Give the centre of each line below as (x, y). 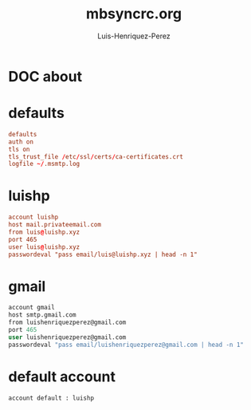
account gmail (32, 308)
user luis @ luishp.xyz (44, 247)
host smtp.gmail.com (43, 315)
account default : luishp (51, 398)
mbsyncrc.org (134, 14)
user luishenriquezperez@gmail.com (67, 337)
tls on (19, 149)
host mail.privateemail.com (55, 225)
